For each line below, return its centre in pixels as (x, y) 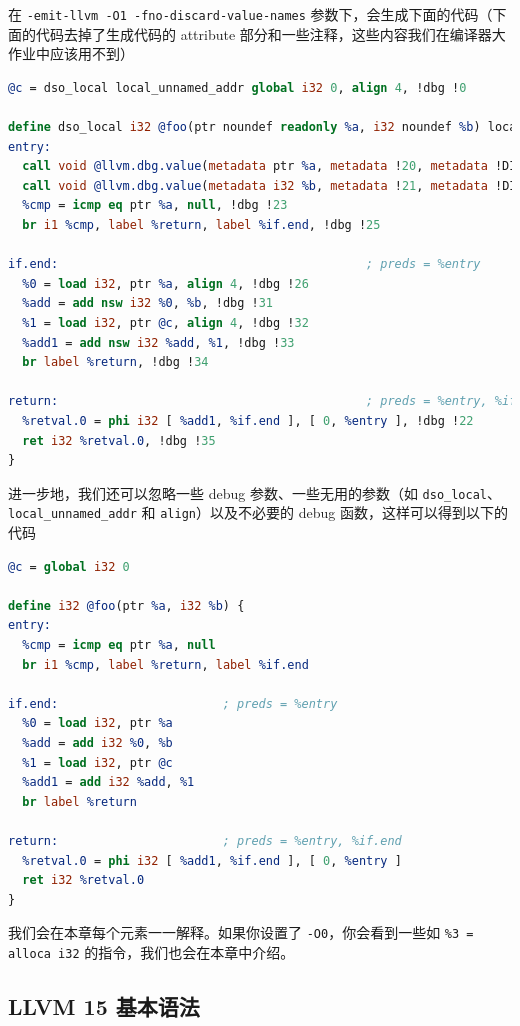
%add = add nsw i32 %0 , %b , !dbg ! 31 (148, 303)
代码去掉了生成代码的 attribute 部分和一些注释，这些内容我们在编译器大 (270, 33)
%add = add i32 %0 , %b (97, 742)
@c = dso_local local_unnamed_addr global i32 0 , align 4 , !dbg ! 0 (237, 87)
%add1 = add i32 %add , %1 (108, 782)
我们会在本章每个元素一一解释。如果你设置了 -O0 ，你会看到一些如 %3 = (241, 932)
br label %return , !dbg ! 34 (115, 362)
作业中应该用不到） (71, 53)
